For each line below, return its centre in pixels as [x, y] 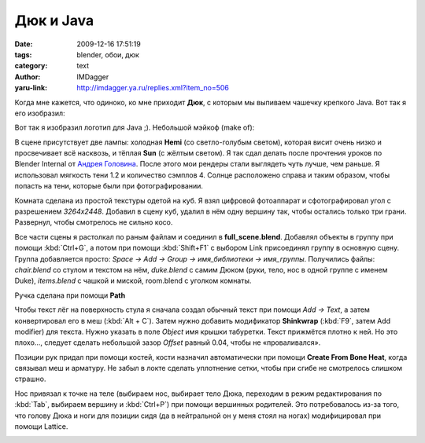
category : [31, 66]
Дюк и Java [54, 20]
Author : [28, 77]
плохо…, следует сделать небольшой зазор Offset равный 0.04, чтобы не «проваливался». [168, 342]
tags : [23, 54]
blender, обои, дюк [108, 54]
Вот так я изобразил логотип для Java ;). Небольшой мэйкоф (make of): [135, 128]
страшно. [30, 379]
